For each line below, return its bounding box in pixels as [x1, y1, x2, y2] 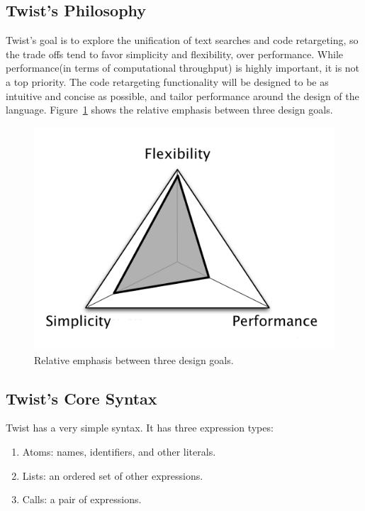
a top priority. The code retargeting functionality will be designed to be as [6, 74, 329, 89]
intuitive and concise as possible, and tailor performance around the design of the [6, 88, 359, 103]
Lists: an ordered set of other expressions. [22, 468, 203, 483]
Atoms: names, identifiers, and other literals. [22, 444, 216, 459]
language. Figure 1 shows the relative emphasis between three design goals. [6, 102, 333, 117]
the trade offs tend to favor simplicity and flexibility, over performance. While [6, 46, 343, 61]
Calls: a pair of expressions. [22, 492, 142, 507]
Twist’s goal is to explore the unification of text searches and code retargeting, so [6, 33, 359, 48]
